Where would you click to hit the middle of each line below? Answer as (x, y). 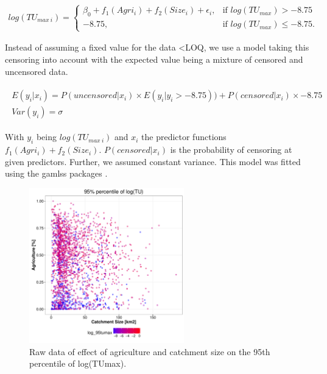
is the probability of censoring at (231, 150)
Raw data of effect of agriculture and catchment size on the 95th (150, 351)
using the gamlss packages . (56, 173)
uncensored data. (37, 71)
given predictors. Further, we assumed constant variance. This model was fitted (153, 161)
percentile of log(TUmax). (78, 363)
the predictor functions (184, 137)
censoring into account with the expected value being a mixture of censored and (154, 59)
